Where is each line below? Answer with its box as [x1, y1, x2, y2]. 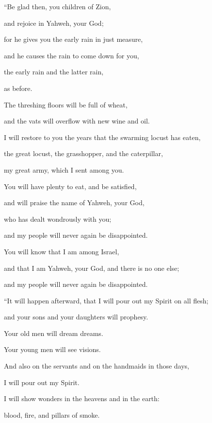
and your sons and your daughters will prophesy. [4, 312, 148, 322]
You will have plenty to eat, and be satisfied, [4, 181, 137, 191]
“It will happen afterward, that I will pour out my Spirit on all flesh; [4, 295, 209, 305]
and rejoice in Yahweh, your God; [4, 18, 104, 28]
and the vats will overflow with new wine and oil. [4, 116, 150, 126]
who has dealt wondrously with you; [4, 213, 112, 224]
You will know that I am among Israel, [4, 246, 119, 256]
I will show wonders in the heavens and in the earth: [4, 393, 160, 404]
